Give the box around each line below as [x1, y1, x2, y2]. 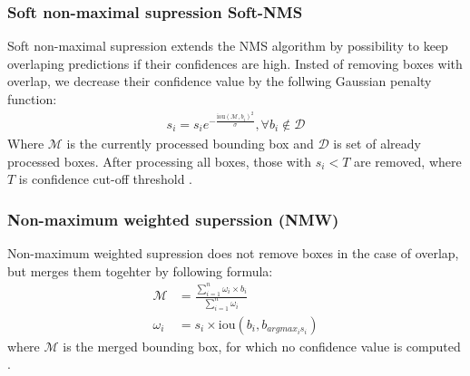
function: [7, 90, 57, 108]
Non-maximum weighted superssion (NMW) [7, 207, 339, 230]
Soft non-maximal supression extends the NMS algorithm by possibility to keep [7, 36, 448, 55]
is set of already [333, 133, 421, 152]
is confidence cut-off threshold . [18, 169, 192, 188]
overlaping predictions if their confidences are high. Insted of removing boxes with [7, 53, 463, 72]
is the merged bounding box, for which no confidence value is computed [63, 336, 461, 355]
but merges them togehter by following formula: [7, 261, 273, 280]
